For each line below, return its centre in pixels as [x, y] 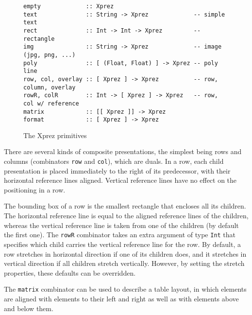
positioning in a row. [35, 189]
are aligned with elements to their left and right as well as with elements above [121, 298]
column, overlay [50, 87]
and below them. [29, 308]
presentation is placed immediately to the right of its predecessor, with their [117, 170]
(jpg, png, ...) [50, 55]
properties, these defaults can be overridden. [70, 272]
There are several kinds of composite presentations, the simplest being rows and [123, 151]
